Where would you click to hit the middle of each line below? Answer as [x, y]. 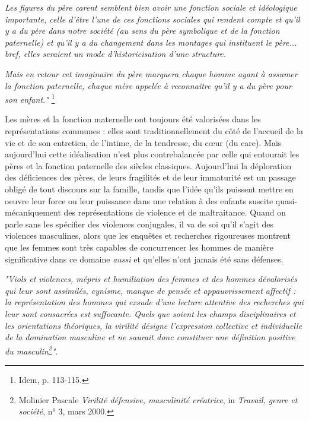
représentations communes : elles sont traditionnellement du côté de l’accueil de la [154, 131]
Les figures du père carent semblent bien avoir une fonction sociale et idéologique [151, 7]
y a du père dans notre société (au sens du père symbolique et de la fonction [142, 31]
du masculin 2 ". [31, 350]
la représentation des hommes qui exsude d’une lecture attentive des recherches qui [154, 302]
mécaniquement [33, 212]
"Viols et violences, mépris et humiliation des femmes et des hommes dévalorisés [151, 279]
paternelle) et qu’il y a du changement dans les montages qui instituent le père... [151, 42]
